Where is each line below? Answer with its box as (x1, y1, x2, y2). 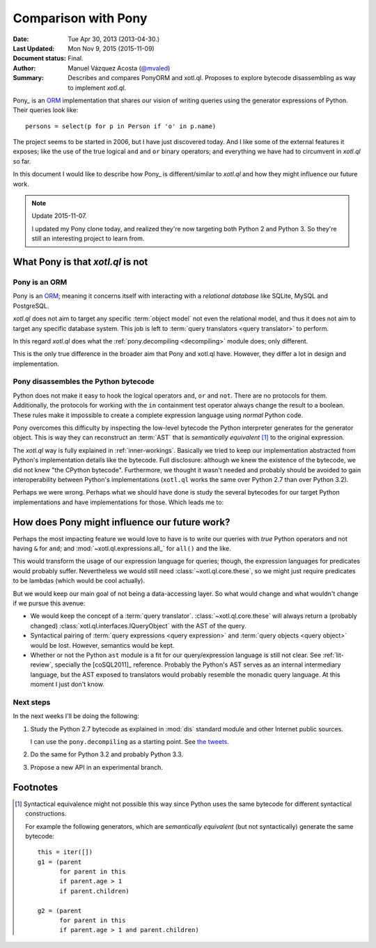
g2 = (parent (37, 906, 82, 915)
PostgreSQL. (13, 302, 49, 310)
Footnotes (13, 781, 58, 793)
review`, (30, 660, 54, 669)
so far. (13, 157, 31, 165)
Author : (13, 63, 36, 72)
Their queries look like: (13, 106, 79, 114)
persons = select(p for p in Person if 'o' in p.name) (25, 122, 217, 130)
